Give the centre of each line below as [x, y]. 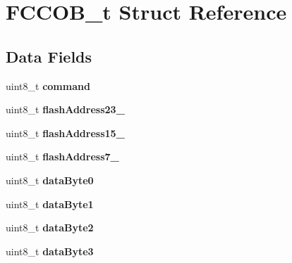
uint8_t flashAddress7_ [62, 156]
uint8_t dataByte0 [50, 180]
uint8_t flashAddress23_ [65, 109]
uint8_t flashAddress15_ [65, 133]
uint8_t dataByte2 [50, 227]
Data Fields [49, 56]
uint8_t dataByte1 [50, 204]
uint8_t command [48, 85]
